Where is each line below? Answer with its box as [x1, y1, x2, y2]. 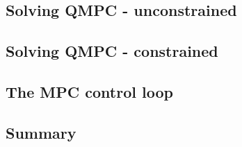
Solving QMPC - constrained [6, 40, 218, 62]
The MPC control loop [6, 80, 173, 102]
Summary [6, 121, 76, 143]
